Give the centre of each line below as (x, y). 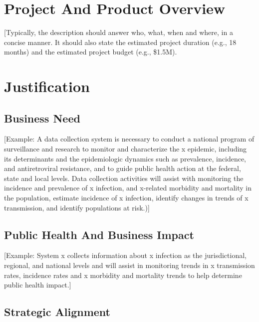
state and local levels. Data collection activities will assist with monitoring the (124, 178)
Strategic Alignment (57, 312)
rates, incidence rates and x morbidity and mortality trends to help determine (123, 275)
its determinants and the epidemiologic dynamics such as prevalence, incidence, (125, 158)
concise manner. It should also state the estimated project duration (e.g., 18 (120, 42)
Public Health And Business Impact (99, 234)
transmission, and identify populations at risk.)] (77, 207)
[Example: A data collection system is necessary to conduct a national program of (129, 139)
